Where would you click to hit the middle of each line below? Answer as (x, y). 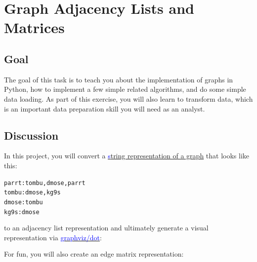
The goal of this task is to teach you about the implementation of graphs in (119, 79)
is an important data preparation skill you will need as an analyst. (105, 108)
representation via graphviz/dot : (53, 237)
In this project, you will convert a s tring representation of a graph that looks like (127, 156)
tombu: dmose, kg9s (32, 193)
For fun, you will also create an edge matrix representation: (94, 254)
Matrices (34, 27)
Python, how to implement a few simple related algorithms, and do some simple (125, 89)
